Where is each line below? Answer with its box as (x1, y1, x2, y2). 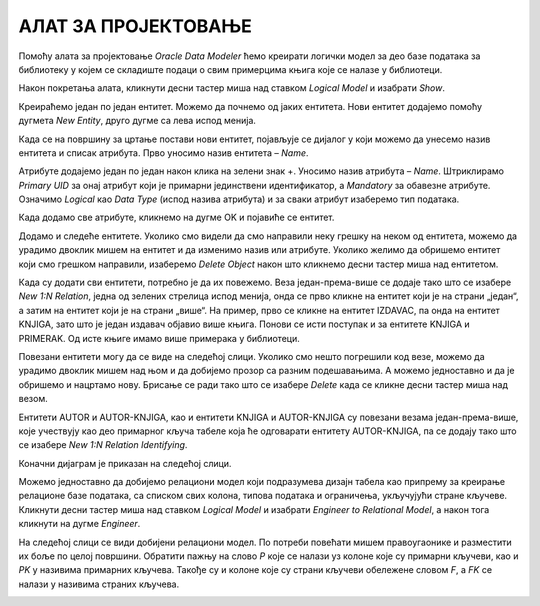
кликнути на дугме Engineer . (18, 518, 141, 530)
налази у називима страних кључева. (18, 578, 180, 590)
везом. (18, 393, 49, 405)
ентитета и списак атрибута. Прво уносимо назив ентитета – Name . (18, 146, 309, 159)
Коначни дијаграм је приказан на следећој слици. (18, 457, 232, 469)
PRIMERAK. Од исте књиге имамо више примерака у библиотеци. (18, 332, 300, 344)
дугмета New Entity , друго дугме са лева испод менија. (18, 115, 257, 127)
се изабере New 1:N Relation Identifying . (18, 439, 188, 451)
